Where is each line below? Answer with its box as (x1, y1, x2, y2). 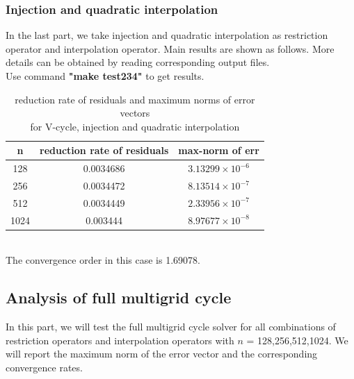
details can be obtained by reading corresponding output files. (6, 55, 270, 69)
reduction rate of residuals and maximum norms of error (15, 92, 255, 106)
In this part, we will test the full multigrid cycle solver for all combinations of (6, 319, 336, 334)
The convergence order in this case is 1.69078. (6, 253, 200, 267)
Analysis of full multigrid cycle (6, 287, 232, 308)
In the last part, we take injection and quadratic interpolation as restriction (6, 28, 328, 42)
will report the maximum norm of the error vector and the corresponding (6, 346, 318, 361)
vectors (120, 106, 150, 120)
